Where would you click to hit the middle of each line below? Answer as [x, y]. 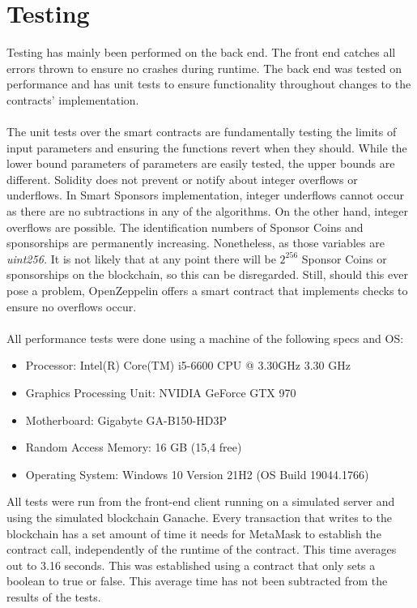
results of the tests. [54, 596]
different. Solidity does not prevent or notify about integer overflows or [182, 179]
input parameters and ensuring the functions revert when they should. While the [207, 147]
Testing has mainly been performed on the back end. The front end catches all [201, 52]
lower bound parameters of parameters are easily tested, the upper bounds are [201, 163]
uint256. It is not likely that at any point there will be [141, 258]
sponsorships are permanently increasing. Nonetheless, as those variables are [196, 243]
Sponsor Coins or [344, 258]
